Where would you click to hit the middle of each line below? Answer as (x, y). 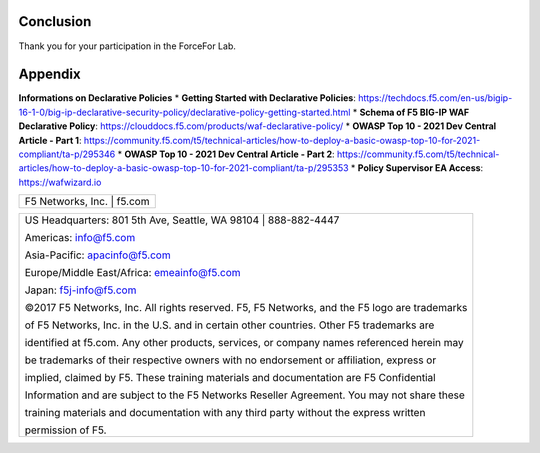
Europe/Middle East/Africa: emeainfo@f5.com (132, 273)
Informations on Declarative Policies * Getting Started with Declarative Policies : (187, 98)
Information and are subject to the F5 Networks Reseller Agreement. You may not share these (244, 395)
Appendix (49, 74)
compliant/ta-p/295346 (67, 154)
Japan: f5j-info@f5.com (80, 290)
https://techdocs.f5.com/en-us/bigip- (435, 98)
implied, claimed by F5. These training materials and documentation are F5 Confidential (230, 378)
